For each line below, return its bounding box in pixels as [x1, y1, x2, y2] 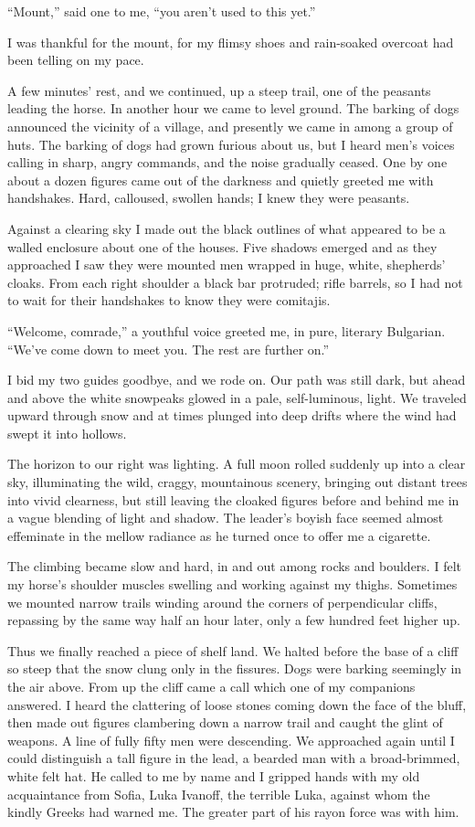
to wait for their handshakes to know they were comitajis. [7, 291, 331, 310]
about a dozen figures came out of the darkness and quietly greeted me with [7, 170, 434, 189]
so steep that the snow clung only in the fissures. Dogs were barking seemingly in [7, 659, 462, 678]
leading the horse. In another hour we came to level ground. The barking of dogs [7, 99, 459, 118]
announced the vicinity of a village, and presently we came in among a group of [7, 116, 453, 135]
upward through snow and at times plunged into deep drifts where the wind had [7, 406, 457, 425]
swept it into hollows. [7, 423, 127, 442]
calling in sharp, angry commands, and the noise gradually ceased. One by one [7, 153, 448, 172]
